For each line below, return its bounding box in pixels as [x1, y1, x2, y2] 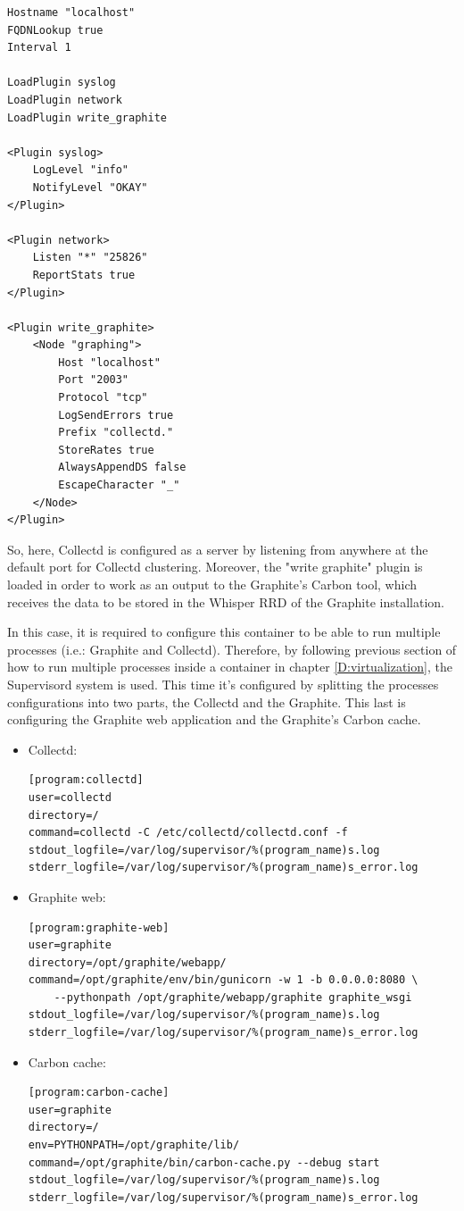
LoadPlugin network [7, 93, 122, 106]
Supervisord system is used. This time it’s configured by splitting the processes [7, 674, 439, 693]
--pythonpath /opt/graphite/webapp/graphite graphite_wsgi [54, 990, 412, 1004]
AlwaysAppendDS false [58, 461, 186, 474]
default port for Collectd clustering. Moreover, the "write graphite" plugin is [7, 557, 423, 576]
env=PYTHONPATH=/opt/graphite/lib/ [28, 1139, 240, 1152]
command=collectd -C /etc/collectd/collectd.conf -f [28, 826, 348, 839]
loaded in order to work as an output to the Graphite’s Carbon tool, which [7, 575, 417, 593]
